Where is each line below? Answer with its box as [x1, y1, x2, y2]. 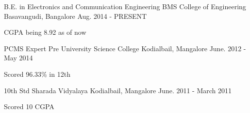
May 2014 [4, 53, 33, 63]
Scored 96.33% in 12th [4, 69, 70, 79]
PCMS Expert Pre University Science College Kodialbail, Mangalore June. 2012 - [4, 43, 246, 53]
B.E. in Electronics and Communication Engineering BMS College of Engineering [4, 1, 246, 11]
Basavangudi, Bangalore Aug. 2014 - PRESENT [4, 11, 147, 21]
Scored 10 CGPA [4, 101, 54, 112]
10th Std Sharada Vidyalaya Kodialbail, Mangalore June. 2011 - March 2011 [4, 85, 232, 95]
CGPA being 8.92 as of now [4, 27, 86, 37]
